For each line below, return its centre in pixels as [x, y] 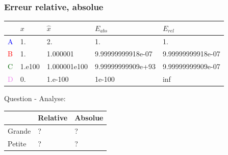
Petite [17, 143]
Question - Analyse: [35, 98]
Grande [19, 131]
